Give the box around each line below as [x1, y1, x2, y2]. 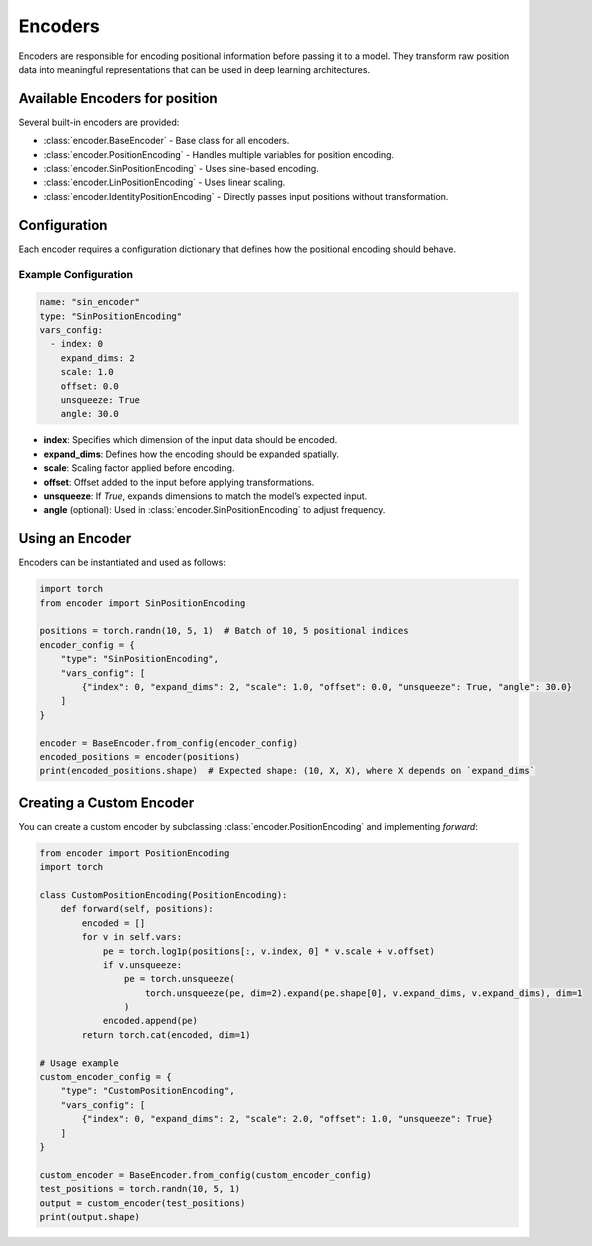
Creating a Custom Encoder [18, 794, 195, 811]
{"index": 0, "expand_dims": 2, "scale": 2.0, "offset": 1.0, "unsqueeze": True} [81, 1113, 494, 1125]
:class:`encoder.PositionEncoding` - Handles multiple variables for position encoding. [43, 148, 395, 160]
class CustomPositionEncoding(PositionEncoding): [39, 889, 288, 900]
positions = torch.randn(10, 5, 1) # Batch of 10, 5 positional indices [39, 625, 409, 637]
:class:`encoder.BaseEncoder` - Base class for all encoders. [43, 135, 290, 147]
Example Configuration [18, 268, 134, 282]
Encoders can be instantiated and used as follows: [18, 556, 227, 569]
